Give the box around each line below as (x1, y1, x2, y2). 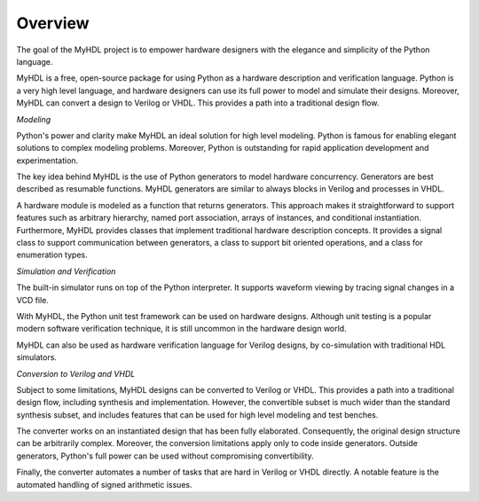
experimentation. (16, 155, 79, 166)
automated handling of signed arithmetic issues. (16, 479, 192, 489)
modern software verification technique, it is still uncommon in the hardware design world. (16, 324, 347, 334)
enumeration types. (16, 249, 88, 261)
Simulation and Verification (16, 266, 116, 277)
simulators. (16, 352, 58, 363)
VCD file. (16, 294, 49, 305)
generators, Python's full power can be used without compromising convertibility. (16, 450, 314, 461)
